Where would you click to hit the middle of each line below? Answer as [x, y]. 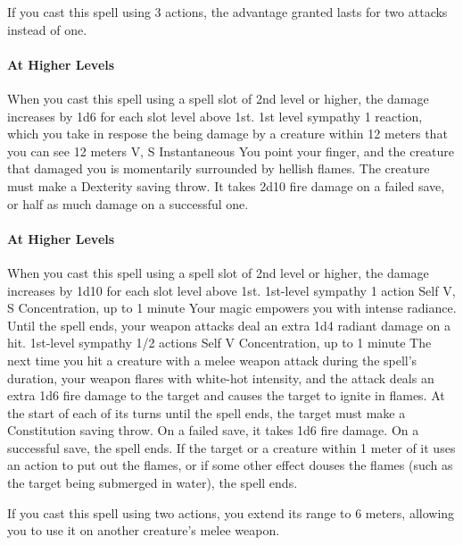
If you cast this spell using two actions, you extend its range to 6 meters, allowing [231, 512]
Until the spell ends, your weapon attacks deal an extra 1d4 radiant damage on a [229, 325]
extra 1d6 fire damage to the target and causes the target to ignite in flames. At [226, 395]
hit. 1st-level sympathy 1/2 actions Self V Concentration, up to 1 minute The [219, 343]
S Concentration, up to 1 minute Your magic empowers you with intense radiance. [232, 308]
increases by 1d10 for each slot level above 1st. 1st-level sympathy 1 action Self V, [231, 290]
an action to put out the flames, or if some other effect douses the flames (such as [230, 465]
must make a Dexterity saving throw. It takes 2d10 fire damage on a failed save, [226, 185]
